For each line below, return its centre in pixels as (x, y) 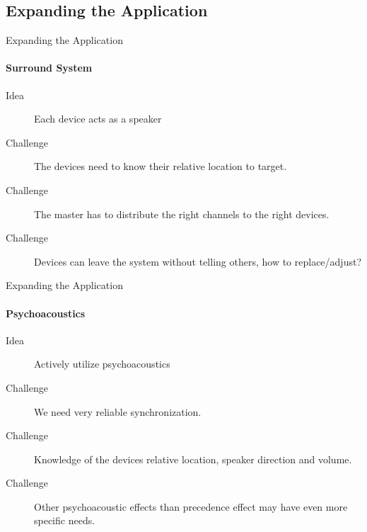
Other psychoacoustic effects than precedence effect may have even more (191, 506)
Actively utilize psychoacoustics (102, 364)
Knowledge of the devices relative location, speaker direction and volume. (193, 459)
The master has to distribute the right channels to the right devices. (182, 214)
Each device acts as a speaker (98, 119)
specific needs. (65, 520)
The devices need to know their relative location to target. (161, 166)
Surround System (49, 68)
